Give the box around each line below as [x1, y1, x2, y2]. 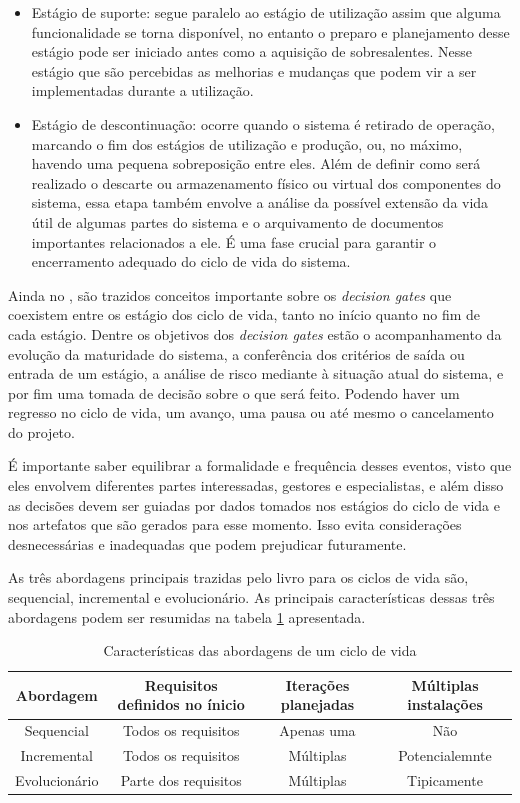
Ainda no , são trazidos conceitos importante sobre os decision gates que [8, 284, 452, 305]
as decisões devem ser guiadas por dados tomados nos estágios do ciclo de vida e [8, 494, 500, 515]
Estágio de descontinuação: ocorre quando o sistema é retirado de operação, [31, 113, 495, 134]
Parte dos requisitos [120, 769, 242, 790]
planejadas [280, 694, 355, 715]
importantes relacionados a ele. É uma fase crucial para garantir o [31, 231, 437, 252]
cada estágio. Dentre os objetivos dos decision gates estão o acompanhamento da [8, 323, 502, 344]
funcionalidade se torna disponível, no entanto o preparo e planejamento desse [31, 21, 510, 42]
